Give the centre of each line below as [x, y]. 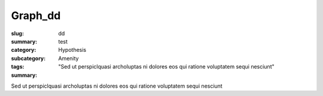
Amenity [68, 58]
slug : [17, 33]
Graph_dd [36, 16]
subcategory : [28, 58]
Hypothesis [72, 50]
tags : [18, 67]
